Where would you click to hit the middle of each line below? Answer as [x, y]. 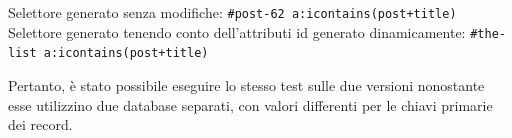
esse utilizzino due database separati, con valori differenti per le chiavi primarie [250, 104]
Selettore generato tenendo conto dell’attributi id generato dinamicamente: [237, 31]
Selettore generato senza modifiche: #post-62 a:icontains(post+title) [232, 12]
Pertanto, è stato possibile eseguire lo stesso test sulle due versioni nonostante [246, 84]
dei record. [40, 124]
